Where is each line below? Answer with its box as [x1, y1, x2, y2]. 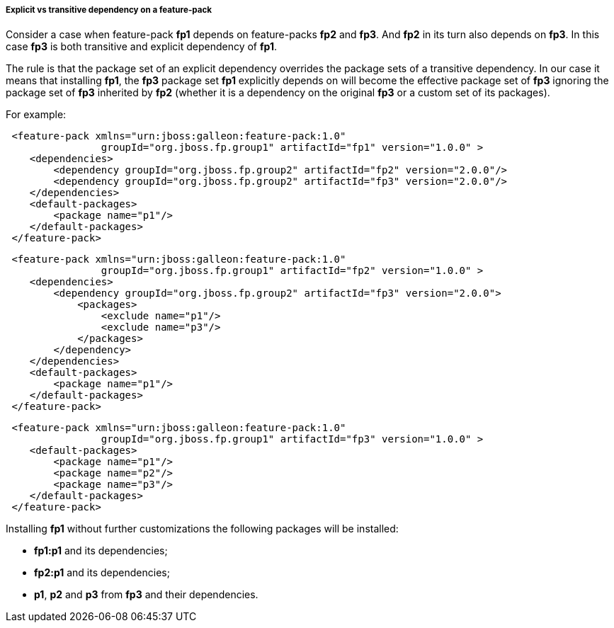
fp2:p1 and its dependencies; [34, 566, 170, 579]
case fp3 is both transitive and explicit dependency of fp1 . [6, 40, 277, 53]
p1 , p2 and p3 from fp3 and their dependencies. [34, 588, 258, 601]
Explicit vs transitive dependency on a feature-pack [6, 5, 212, 15]
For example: [6, 108, 67, 121]
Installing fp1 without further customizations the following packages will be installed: [6, 523, 399, 535]
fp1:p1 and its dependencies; [34, 544, 168, 557]
